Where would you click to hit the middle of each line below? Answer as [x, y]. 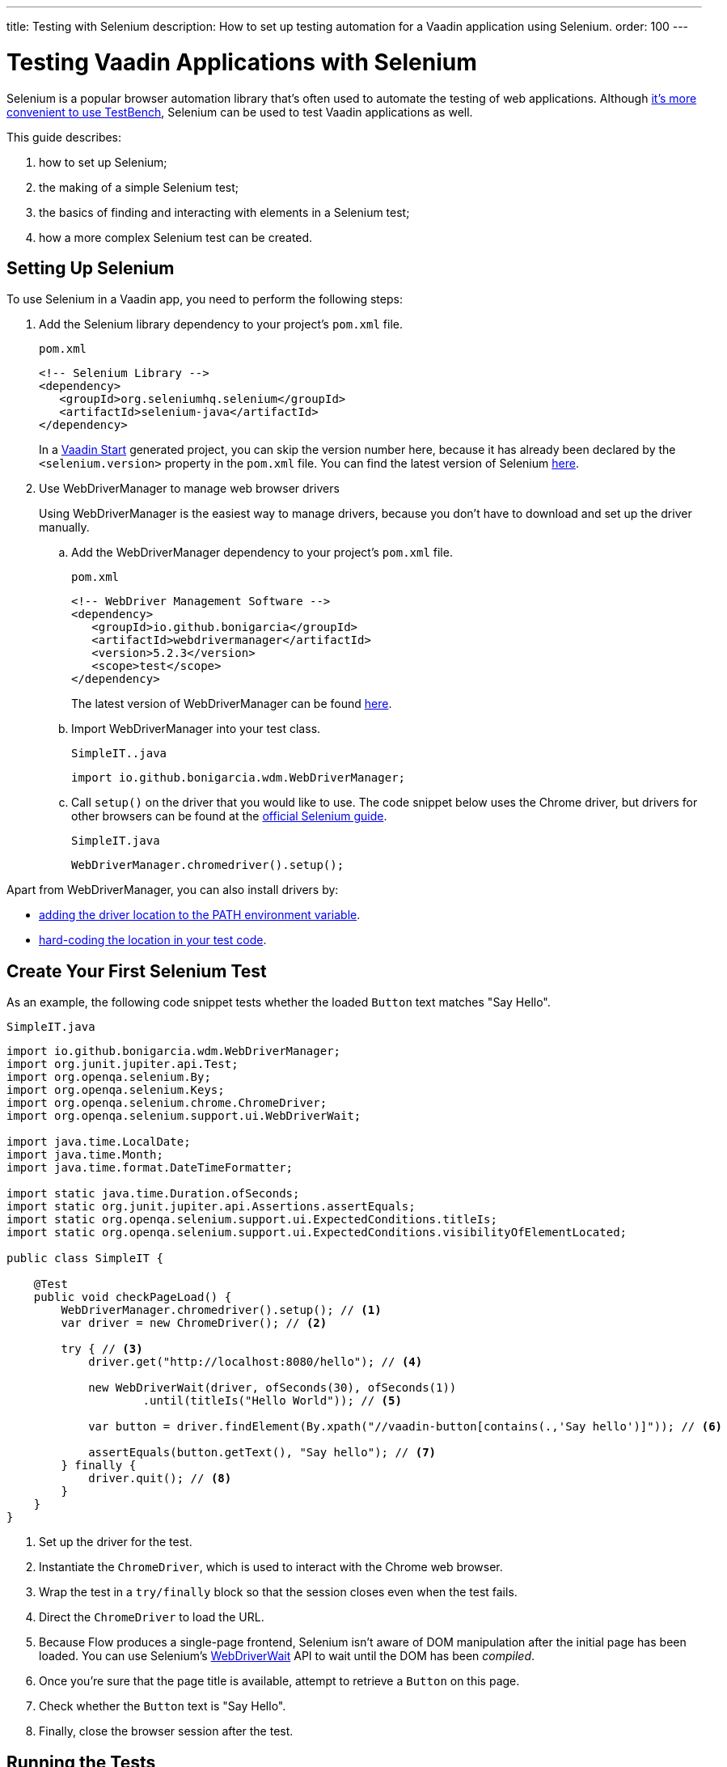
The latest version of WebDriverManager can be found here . [232, 704]
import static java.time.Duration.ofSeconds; [153, 1194]
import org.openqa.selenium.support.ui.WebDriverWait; [184, 1116]
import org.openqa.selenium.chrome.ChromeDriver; [167, 1103]
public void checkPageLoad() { [133, 1297]
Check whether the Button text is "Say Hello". [163, 1706]
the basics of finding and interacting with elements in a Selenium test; [224, 212]
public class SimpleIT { [85, 1259]
